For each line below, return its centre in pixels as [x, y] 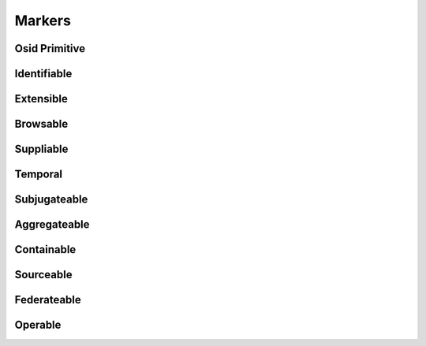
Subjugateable [51, 200]
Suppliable [41, 149]
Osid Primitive [50, 48]
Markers [43, 20]
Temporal [39, 175]
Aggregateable [52, 225]
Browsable [41, 124]
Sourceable [43, 275]
